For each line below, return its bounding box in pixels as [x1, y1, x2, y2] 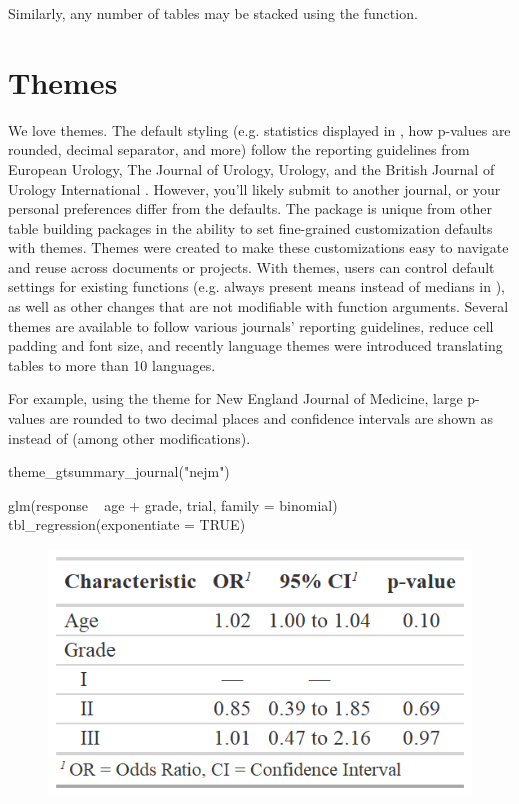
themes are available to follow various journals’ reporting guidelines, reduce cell [8, 315, 494, 336]
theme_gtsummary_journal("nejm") [8, 461, 230, 482]
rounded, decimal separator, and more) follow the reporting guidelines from [8, 139, 470, 160]
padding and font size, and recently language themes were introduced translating [8, 335, 503, 356]
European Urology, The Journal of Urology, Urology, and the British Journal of [8, 158, 495, 179]
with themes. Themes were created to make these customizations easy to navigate [8, 237, 509, 258]
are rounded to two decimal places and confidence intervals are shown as [49, 408, 494, 429]
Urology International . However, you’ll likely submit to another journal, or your [8, 178, 501, 199]
